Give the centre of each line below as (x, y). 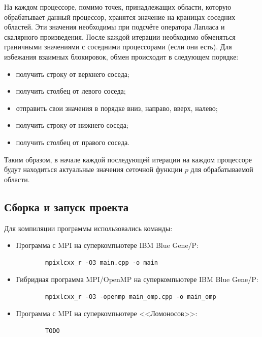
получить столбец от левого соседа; (71, 91)
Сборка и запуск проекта (67, 206)
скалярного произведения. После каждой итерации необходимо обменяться (120, 36)
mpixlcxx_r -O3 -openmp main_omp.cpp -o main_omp (131, 297)
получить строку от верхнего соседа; (73, 74)
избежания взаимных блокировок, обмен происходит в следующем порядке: (121, 56)
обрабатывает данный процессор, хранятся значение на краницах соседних (120, 17)
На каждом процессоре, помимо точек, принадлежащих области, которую (118, 7)
